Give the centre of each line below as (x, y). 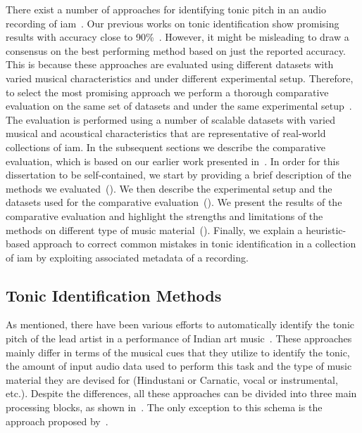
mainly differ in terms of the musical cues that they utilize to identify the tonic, (178, 352)
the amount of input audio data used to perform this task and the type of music (179, 366)
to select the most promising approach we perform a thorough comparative (167, 92)
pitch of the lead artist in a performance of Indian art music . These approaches (179, 338)
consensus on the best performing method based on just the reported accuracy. (176, 50)
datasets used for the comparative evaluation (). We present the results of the (174, 202)
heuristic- (326, 230)
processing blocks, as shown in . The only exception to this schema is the (164, 407)
